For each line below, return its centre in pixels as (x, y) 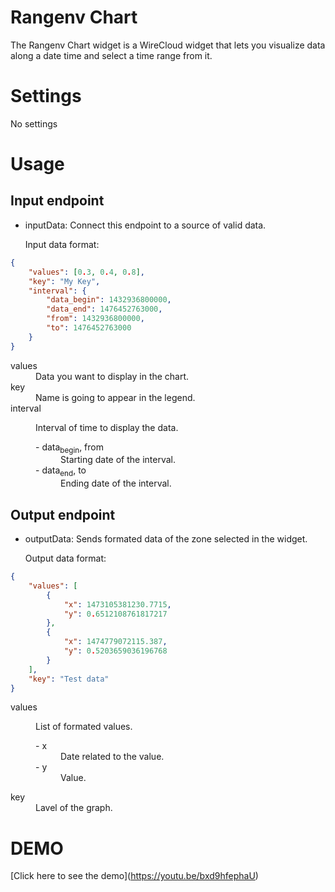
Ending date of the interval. (116, 483)
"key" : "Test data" (69, 679)
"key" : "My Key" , (64, 281)
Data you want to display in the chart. (112, 376)
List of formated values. (84, 727)
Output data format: (65, 558)
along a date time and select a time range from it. (111, 55)
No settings (34, 123)
